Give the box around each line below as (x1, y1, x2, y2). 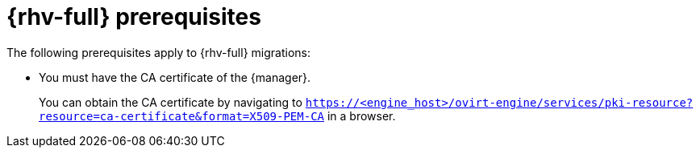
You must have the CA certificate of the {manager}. (39, 70, 311, 84)
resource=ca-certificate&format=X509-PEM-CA (39, 109, 325, 123)
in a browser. (327, 108, 396, 123)
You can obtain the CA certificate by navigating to (39, 95, 302, 109)
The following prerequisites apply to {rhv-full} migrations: (6, 45, 310, 59)
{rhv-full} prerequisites (6, 3, 261, 30)
